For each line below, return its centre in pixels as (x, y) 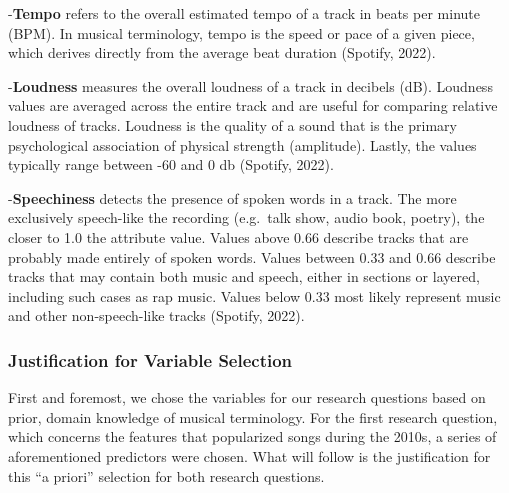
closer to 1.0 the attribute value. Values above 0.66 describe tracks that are (238, 236)
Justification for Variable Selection (150, 359)
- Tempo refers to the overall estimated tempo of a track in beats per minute (244, 13)
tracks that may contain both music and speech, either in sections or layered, (244, 276)
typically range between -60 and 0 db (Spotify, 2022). (171, 164)
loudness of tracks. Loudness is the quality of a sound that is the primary (232, 124)
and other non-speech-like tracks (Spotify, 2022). (156, 315)
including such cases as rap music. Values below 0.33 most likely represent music (254, 295)
